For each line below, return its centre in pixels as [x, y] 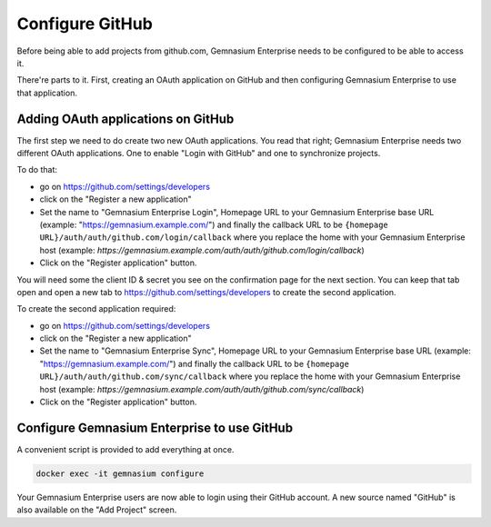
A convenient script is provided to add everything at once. [125, 449]
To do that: [37, 170]
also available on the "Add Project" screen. [97, 510]
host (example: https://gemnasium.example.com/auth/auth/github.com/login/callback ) [202, 250]
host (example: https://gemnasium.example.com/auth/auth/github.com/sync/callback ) [202, 389]
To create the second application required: [96, 309]
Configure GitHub [85, 24]
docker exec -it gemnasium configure [120, 473]
